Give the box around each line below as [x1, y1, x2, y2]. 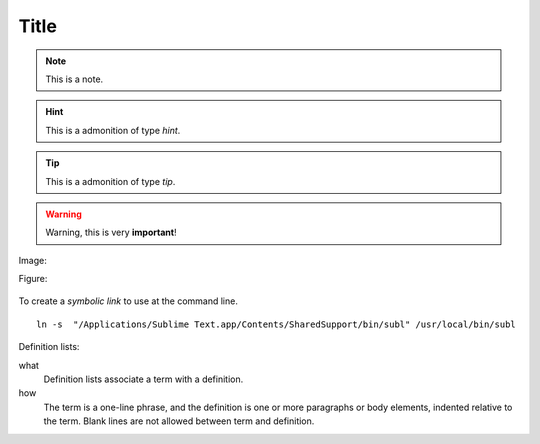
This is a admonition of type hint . [45, 124, 181, 136]
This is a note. [45, 73, 104, 85]
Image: [18, 254, 47, 266]
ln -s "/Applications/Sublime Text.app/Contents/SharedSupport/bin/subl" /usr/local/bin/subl [36, 318, 517, 330]
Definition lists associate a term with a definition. [43, 373, 244, 385]
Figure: [18, 273, 48, 285]
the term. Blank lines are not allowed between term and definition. [43, 415, 315, 427]
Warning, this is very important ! [45, 226, 177, 239]
